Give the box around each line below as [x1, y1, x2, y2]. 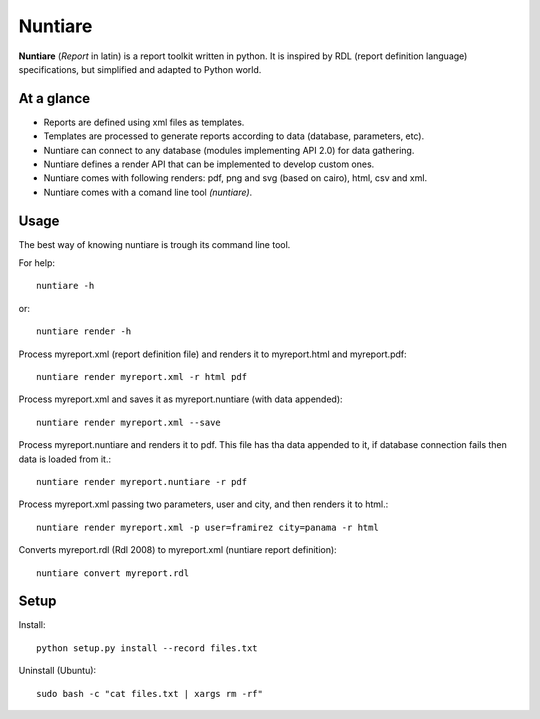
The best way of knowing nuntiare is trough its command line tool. [18, 238, 291, 250]
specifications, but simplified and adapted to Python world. [18, 63, 262, 75]
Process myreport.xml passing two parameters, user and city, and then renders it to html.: [18, 498, 389, 510]
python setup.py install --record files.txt [36, 642, 259, 654]
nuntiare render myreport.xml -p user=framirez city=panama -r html [36, 521, 379, 533]
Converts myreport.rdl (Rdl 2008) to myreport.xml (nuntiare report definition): [18, 544, 337, 556]
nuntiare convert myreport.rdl [36, 567, 190, 579]
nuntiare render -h [36, 326, 132, 337]
